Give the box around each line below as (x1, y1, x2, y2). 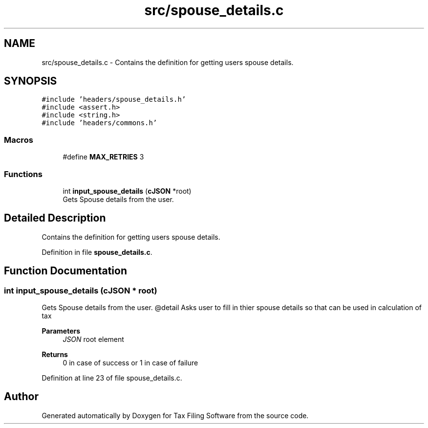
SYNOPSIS (4, 75, 57, 88)
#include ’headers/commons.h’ (42, 119, 157, 127)
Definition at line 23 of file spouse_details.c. (42, 374, 182, 382)
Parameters (42, 327, 81, 335)
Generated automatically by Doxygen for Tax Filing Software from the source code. (42, 411, 309, 420)
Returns (42, 350, 68, 359)
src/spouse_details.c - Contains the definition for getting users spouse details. (42, 58, 294, 67)
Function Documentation (4, 265, 127, 277)
